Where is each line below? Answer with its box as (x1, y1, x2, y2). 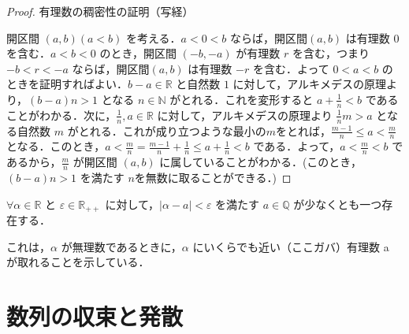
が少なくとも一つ (293, 195, 382, 212)
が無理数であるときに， (61, 238, 182, 254)
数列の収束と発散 (6, 300, 184, 332)
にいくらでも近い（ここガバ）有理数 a (192, 238, 389, 254)
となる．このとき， (6, 138, 106, 154)
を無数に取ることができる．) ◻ (134, 169, 292, 186)
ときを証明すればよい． (6, 76, 128, 92)
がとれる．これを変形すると (169, 91, 314, 107)
